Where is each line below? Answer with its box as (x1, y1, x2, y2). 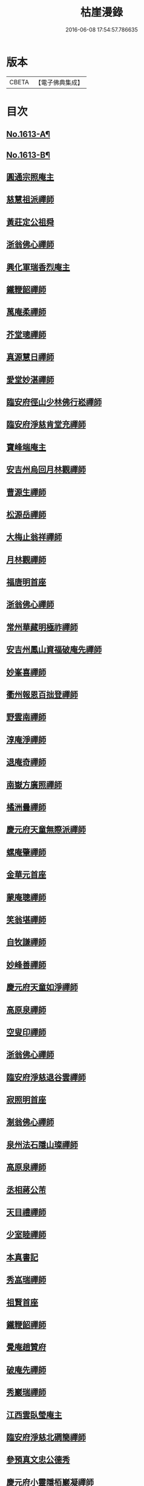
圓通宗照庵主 (6, 172, 54, 182)
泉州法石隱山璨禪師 (6, 1139, 78, 1150)
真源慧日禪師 (6, 352, 54, 363)
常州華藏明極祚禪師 (6, 622, 78, 632)
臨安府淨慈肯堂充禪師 (6, 420, 86, 430)
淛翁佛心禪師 (6, 1117, 54, 1128)
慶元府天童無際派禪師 (6, 825, 86, 835)
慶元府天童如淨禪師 (6, 982, 78, 992)
